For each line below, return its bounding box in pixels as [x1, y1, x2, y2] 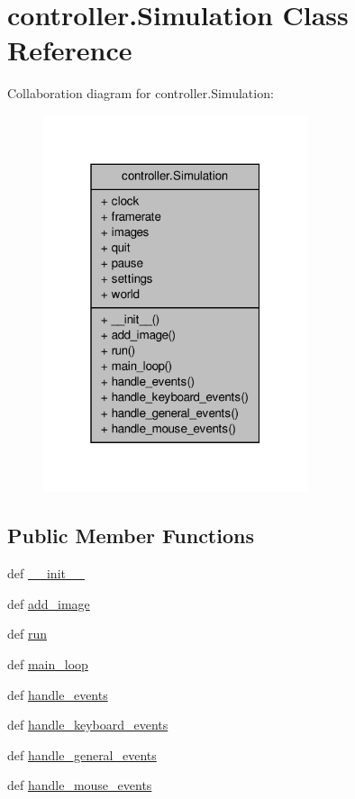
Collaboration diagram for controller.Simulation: [7, 84, 274, 103]
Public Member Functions [7, 522, 254, 549]
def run [7, 624, 48, 643]
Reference [7, 32, 132, 68]
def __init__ [7, 564, 85, 583]
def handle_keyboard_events [7, 715, 168, 734]
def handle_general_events [7, 745, 157, 764]
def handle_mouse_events [7, 776, 152, 794]
